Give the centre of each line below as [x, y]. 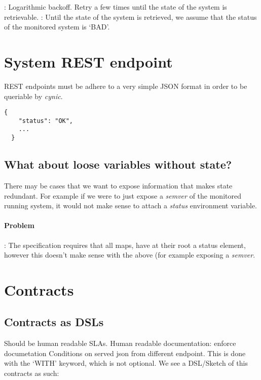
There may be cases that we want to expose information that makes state [118, 185]
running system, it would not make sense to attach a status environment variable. [130, 205]
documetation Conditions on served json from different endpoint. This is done [125, 353]
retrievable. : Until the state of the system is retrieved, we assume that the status [130, 17]
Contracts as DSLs [54, 322]
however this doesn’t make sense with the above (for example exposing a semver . [130, 255]
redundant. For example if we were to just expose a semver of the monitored [123, 195]
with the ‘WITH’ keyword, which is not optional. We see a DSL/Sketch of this [126, 363]
